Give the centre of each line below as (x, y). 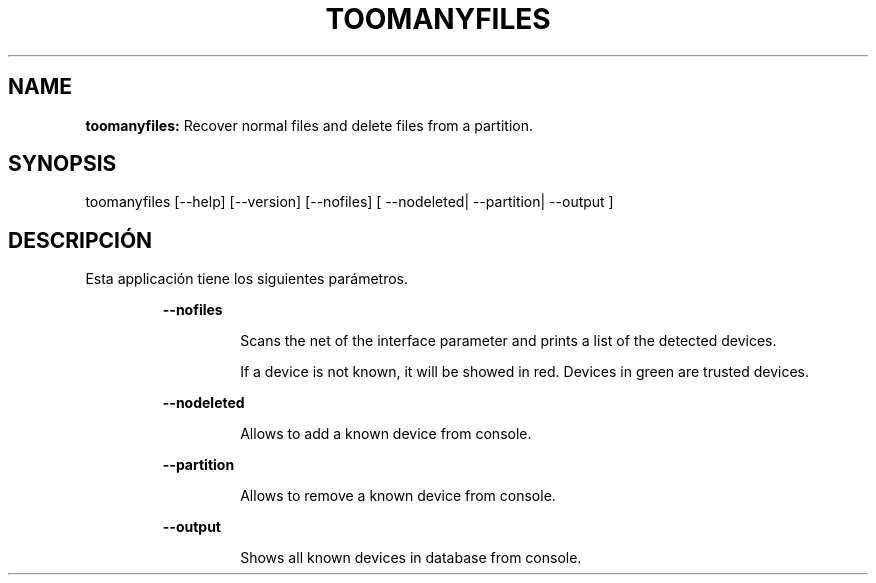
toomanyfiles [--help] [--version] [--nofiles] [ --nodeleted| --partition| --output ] (349, 202)
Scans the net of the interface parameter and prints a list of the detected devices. (508, 341)
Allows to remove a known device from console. (398, 496)
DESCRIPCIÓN (80, 240)
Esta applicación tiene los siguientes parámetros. (246, 279)
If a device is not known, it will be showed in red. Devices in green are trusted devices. (524, 372)
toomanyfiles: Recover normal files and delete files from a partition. (309, 125)
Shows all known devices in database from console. (411, 558)
